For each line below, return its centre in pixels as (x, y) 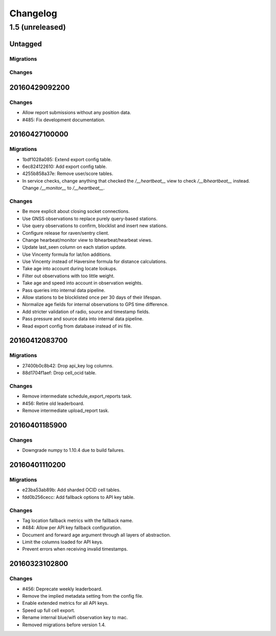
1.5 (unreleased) (38, 27)
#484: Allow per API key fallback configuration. (72, 528)
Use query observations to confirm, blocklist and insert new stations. (95, 226)
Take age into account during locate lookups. (70, 269)
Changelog (33, 13)
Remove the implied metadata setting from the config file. (83, 596)
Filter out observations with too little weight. (68, 276)
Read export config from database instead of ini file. (77, 326)
